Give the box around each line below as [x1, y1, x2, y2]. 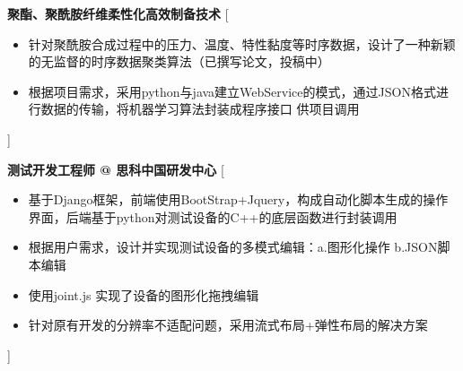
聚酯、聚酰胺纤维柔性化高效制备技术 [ [7, 4, 229, 22]
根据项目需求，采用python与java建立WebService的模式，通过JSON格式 [28, 82, 436, 100]
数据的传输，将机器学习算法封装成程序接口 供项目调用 [40, 99, 360, 118]
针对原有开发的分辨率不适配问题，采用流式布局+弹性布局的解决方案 [28, 315, 428, 334]
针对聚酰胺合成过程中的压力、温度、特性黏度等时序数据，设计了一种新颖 [28, 34, 456, 53]
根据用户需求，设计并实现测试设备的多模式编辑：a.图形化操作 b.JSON [28, 237, 438, 256]
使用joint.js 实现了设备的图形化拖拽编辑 [28, 285, 259, 304]
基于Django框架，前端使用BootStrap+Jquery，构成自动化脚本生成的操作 [28, 190, 449, 209]
